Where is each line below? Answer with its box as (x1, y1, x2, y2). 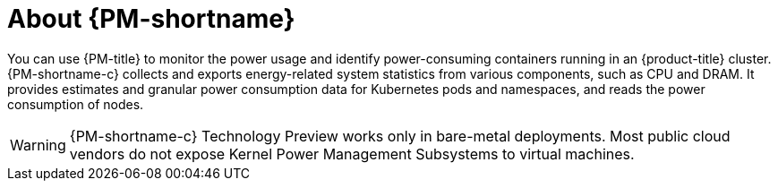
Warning (10, 135, 66, 154)
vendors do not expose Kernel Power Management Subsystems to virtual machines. (69, 144, 635, 163)
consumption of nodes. (7, 96, 144, 112)
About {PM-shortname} (7, 4, 295, 34)
